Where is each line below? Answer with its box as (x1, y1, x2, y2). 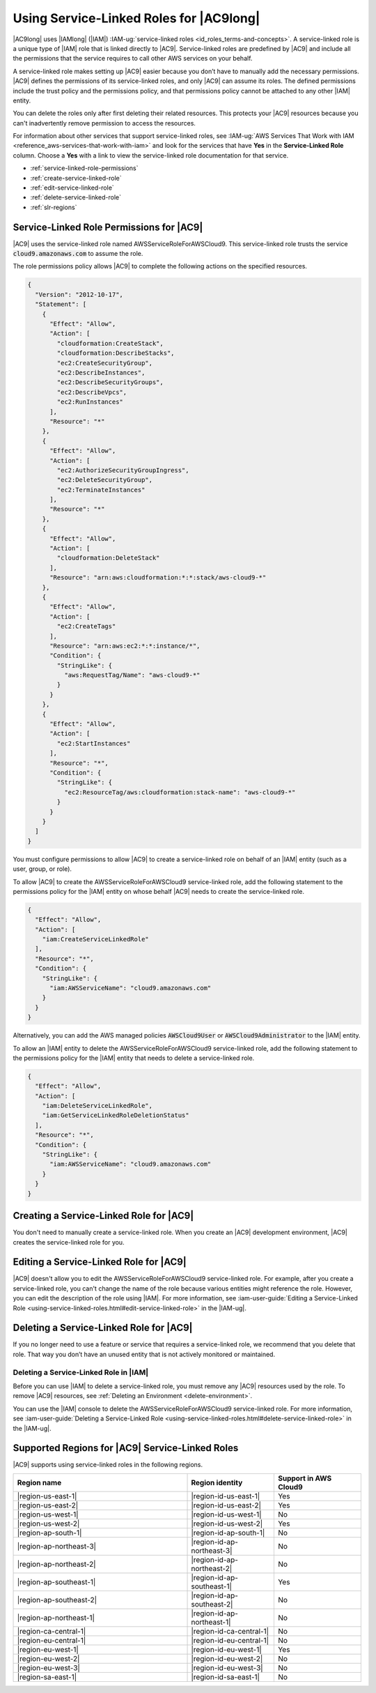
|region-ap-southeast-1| (17, 1577, 96, 1586)
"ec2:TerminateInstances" (56, 485, 146, 494)
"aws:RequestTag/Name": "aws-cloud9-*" (63, 671, 201, 679)
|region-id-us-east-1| (191, 1491, 260, 1501)
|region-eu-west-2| (17, 1653, 80, 1663)
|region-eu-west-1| (17, 1644, 79, 1654)
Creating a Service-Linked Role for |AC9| (13, 1210, 194, 1222)
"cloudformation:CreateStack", (56, 339, 164, 347)
